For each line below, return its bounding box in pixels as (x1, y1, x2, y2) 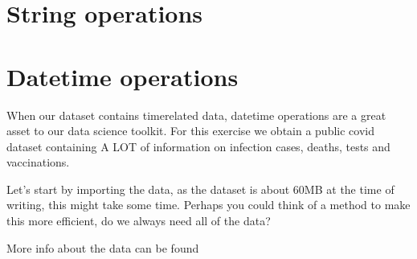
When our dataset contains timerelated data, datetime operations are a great (6, 106, 386, 123)
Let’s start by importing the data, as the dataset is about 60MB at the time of (6, 180, 395, 197)
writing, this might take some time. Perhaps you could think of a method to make (6, 196, 411, 213)
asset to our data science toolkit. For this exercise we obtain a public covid (6, 122, 374, 139)
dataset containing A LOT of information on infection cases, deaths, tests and (6, 138, 390, 154)
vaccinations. (6, 154, 70, 171)
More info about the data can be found (6, 239, 199, 256)
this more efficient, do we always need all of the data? (6, 212, 271, 229)
